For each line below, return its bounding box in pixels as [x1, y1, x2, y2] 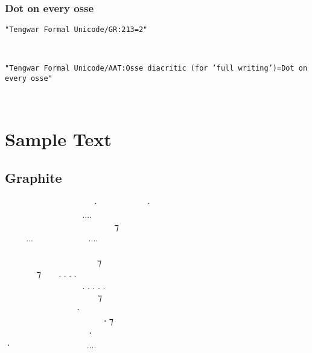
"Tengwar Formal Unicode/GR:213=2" [5, 25, 148, 34]
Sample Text [5, 127, 112, 151]
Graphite [5, 168, 62, 186]
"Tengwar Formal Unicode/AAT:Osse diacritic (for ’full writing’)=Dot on [5, 64, 308, 73]
